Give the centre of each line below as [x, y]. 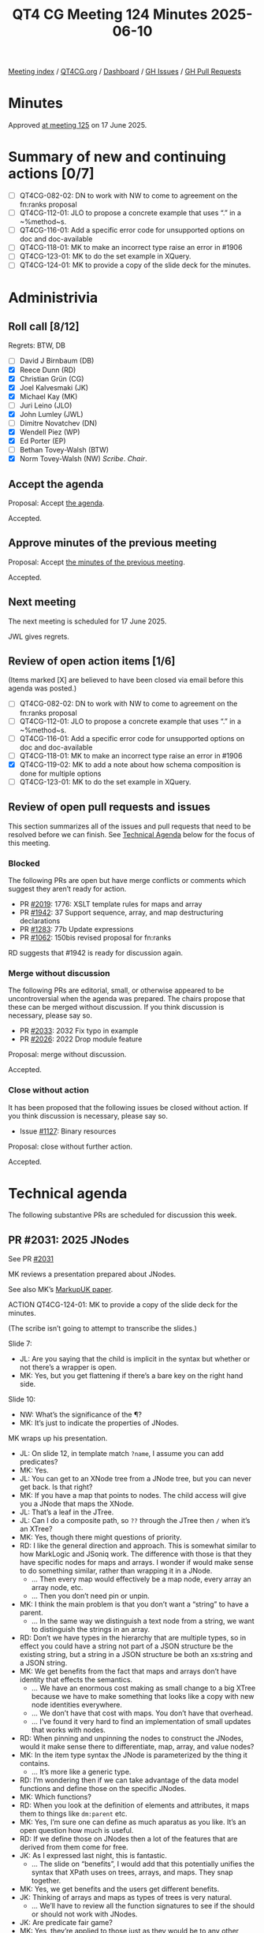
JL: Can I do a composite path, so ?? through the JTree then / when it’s [135, 1521]
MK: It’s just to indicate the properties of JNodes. [99, 1423]
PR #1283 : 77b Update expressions [76, 929]
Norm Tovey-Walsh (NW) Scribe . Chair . [83, 459]
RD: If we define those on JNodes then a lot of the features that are [128, 1839]
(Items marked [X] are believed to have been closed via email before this [126, 680]
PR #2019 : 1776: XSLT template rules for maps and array [111, 903]
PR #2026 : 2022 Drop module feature [81, 1039]
